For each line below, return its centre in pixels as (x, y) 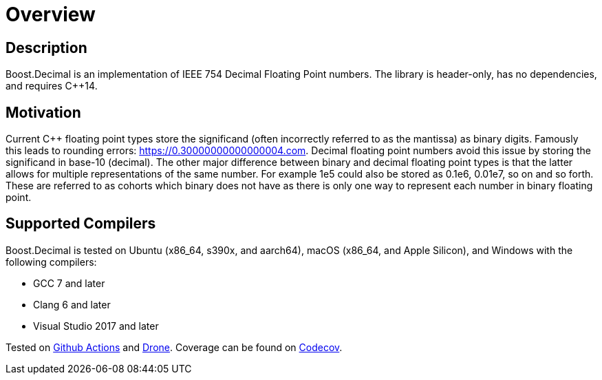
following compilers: (51, 262)
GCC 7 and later (69, 283)
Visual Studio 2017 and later (96, 326)
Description (46, 47)
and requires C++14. (52, 86)
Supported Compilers (81, 224)
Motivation (43, 112)
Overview (51, 14)
